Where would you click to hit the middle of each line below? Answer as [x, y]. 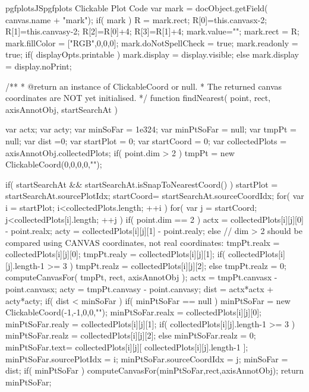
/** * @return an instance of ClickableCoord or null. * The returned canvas [144, 86]
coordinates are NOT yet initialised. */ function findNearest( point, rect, [138, 98]
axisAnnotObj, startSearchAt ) [62, 109]
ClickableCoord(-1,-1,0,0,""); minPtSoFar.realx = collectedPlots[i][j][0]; [133, 312]
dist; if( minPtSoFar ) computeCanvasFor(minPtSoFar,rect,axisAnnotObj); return [155, 370]
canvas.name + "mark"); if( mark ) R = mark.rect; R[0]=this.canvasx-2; [136, 19]
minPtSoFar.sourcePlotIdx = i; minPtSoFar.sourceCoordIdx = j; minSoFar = [147, 358]
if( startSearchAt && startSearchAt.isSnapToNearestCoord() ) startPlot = [142, 184]
